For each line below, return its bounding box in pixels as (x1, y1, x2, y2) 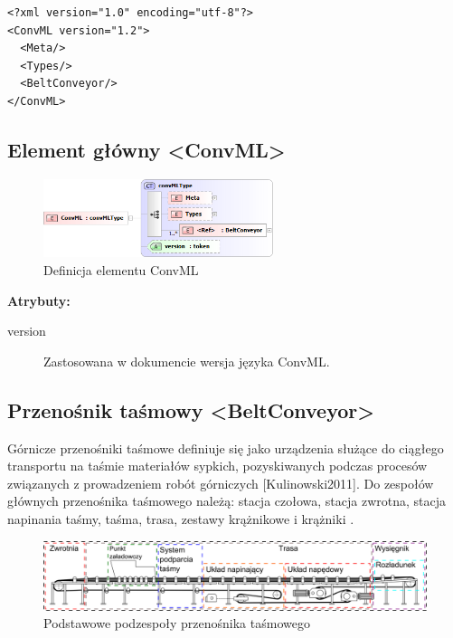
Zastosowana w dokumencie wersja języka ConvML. (43, 351, 330, 370)
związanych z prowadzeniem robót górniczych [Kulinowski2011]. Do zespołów (7, 473, 434, 492)
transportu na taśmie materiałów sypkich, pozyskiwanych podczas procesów (7, 456, 428, 475)
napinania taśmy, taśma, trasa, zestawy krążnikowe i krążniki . (7, 509, 354, 528)
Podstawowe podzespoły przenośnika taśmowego (43, 614, 310, 633)
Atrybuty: (7, 290, 71, 309)
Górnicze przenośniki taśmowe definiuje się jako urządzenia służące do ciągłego (7, 438, 444, 457)
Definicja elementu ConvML (43, 260, 199, 279)
